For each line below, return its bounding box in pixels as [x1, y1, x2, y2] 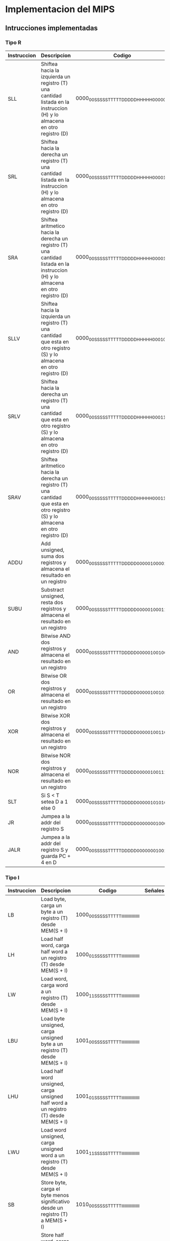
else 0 [40, 804, 56, 811]
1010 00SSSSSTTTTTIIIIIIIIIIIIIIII [75, 1201, 140, 1209]
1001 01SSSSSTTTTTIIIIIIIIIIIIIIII [75, 1092, 140, 1100]
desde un [40, 1205, 63, 1212]
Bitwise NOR [40, 752, 71, 759]
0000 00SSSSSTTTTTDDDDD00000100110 [75, 727, 167, 735]
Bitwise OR [40, 672, 67, 679]
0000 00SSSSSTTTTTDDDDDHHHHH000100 [75, 335, 169, 343]
